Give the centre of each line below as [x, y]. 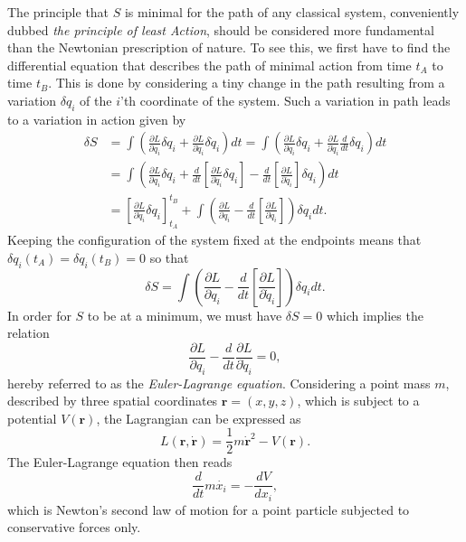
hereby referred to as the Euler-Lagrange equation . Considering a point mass [219, 383]
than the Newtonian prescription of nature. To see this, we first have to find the [229, 47]
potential [32, 418]
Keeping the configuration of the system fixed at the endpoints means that [214, 240]
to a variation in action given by [97, 119]
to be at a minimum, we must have [185, 315]
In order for [39, 315]
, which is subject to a [358, 401]
